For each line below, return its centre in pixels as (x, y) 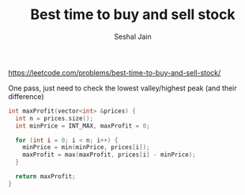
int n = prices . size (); (54, 118)
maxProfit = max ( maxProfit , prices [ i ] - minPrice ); (109, 155)
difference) (26, 96)
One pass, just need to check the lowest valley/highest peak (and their (122, 88)
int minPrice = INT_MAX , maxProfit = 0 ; (83, 126)
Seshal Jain (133, 36)
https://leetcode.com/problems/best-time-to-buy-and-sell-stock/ (115, 72)
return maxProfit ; (46, 177)
